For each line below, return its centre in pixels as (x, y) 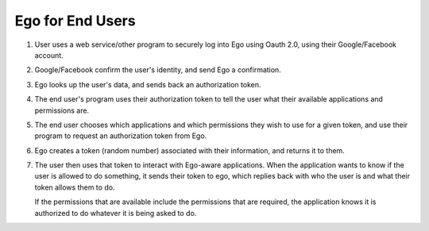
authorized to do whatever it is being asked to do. (116, 213)
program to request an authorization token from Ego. (121, 136)
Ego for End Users (75, 21)
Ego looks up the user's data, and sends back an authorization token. (148, 84)
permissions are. (62, 110)
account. (49, 55)
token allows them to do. (75, 187)
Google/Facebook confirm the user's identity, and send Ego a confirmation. (158, 70)
